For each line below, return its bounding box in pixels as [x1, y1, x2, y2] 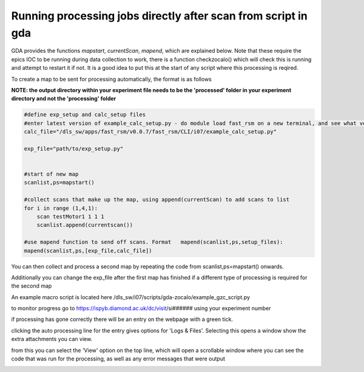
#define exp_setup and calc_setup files [24, 111, 146, 118]
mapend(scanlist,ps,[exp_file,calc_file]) [24, 247, 152, 254]
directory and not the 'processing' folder [11, 95, 116, 103]
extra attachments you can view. [11, 336, 93, 343]
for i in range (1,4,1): [24, 205, 98, 212]
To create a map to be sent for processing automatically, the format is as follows [11, 75, 212, 83]
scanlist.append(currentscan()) [36, 222, 133, 229]
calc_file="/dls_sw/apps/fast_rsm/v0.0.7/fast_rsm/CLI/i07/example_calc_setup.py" [24, 128, 277, 135]
